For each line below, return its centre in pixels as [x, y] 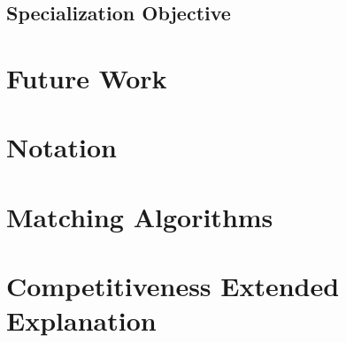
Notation [62, 147]
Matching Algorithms [140, 216]
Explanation [81, 320]
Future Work [87, 77]
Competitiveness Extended [173, 286]
